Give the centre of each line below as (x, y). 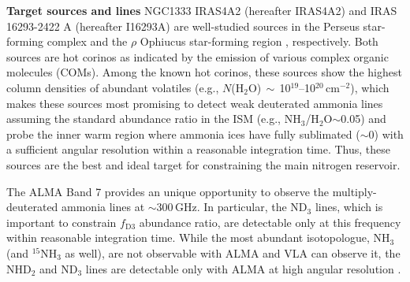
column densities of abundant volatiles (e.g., (113, 87)
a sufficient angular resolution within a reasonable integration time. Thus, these (199, 149)
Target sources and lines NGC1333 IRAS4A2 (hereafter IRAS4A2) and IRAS (202, 10)
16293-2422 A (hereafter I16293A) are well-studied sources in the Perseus (183, 26)
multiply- (354, 191)
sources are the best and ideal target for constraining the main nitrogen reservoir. (203, 164)
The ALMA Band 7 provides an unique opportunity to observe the (168, 191)
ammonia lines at (103, 207)
